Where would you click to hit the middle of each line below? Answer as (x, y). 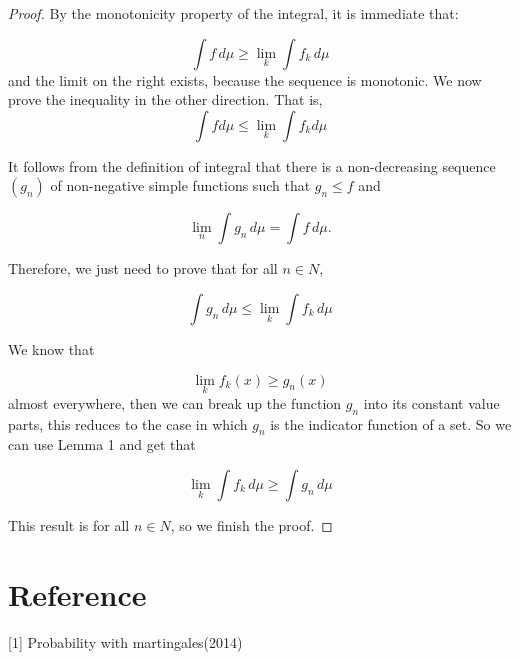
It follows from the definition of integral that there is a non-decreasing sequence (252, 165)
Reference (77, 593)
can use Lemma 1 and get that (102, 444)
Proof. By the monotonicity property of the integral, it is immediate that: (233, 13)
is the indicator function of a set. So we (391, 423)
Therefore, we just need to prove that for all (143, 268)
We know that (51, 348)
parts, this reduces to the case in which (128, 423)
